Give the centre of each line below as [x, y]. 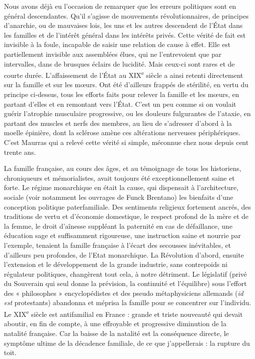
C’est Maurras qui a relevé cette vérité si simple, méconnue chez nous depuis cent [126, 142]
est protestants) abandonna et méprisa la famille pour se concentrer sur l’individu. [127, 302]
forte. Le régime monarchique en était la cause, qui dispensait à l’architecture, [121, 187]
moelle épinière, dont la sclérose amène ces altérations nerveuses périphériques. [122, 132]
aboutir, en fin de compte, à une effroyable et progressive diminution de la [115, 323]
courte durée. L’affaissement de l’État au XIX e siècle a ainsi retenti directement [124, 74]
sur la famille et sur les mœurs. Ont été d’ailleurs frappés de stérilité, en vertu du [126, 84]
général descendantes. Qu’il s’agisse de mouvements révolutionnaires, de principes [126, 15]
